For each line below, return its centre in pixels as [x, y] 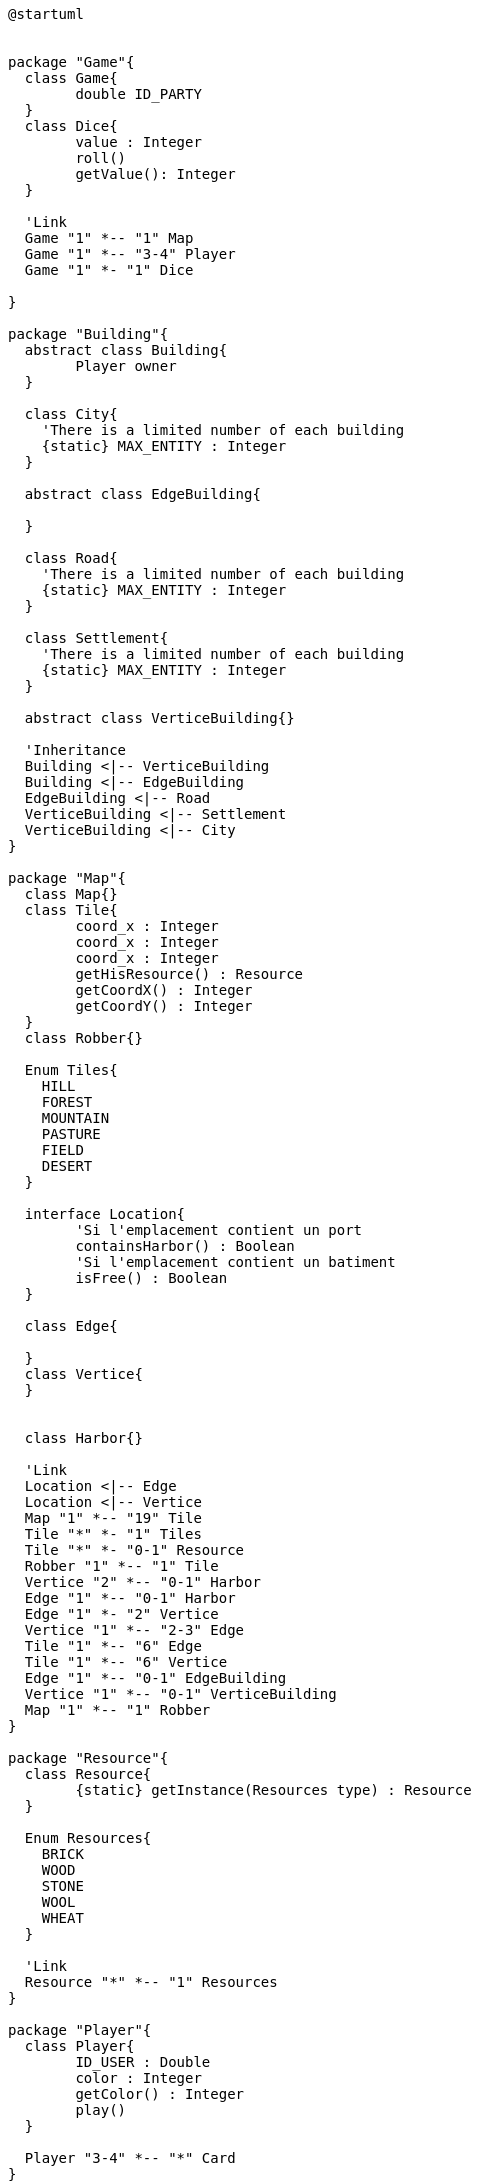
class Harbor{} [83, 1438]
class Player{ [79, 2046]
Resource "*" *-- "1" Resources [151, 1982]
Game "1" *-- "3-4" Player [130, 254]
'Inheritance [75, 750]
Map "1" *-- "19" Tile [113, 1518]
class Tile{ [71, 910]
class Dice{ [71, 126]
